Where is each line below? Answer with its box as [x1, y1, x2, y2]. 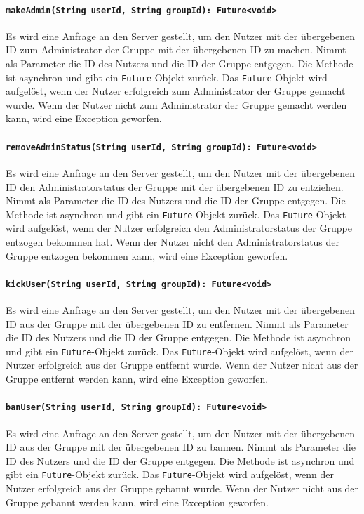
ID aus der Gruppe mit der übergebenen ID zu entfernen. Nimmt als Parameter [6, 316, 349, 331]
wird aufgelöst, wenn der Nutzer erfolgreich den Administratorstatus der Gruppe [6, 220, 352, 235]
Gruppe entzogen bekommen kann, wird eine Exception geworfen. [6, 248, 288, 263]
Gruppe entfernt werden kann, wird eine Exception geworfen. [6, 371, 269, 386]
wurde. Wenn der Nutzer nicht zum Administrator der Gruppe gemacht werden [6, 97, 347, 112]
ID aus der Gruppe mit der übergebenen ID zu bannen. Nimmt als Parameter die [6, 440, 356, 454]
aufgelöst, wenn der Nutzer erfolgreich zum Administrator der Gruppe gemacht [6, 84, 346, 98]
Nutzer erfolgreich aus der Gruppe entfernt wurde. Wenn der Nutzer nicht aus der [6, 357, 358, 372]
